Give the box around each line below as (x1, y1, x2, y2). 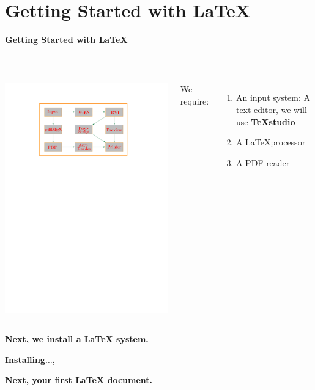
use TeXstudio (235, 115, 295, 128)
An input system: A (235, 91, 311, 104)
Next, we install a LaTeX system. (5, 332, 149, 345)
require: (180, 94, 209, 107)
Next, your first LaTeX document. (5, 373, 152, 386)
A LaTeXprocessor (235, 136, 306, 149)
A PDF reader (235, 156, 290, 169)
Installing (5, 353, 45, 366)
